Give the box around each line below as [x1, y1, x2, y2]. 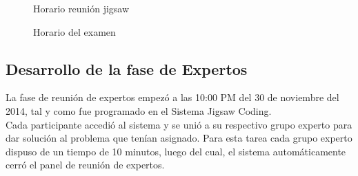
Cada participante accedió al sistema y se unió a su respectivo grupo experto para [6, 117, 352, 131]
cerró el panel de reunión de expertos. [6, 157, 165, 172]
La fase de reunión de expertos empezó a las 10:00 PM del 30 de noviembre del [6, 90, 339, 104]
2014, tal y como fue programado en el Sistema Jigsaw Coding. [6, 103, 272, 118]
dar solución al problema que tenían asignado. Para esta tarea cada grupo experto [6, 131, 352, 145]
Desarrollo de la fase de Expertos [6, 58, 248, 79]
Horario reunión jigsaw [33, 1, 130, 15]
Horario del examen [33, 24, 116, 38]
